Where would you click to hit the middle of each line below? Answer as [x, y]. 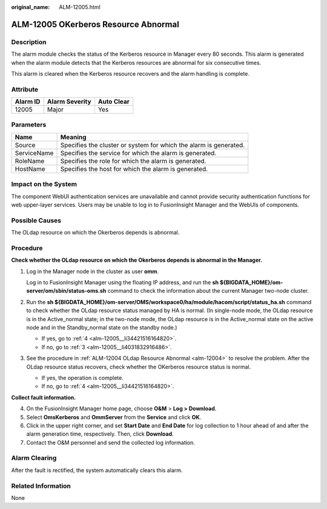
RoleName [30, 161]
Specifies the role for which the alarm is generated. [133, 161]
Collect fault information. [44, 398]
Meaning [74, 137]
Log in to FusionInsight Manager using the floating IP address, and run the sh [123, 282]
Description [29, 42]
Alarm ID [28, 102]
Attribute [25, 89]
